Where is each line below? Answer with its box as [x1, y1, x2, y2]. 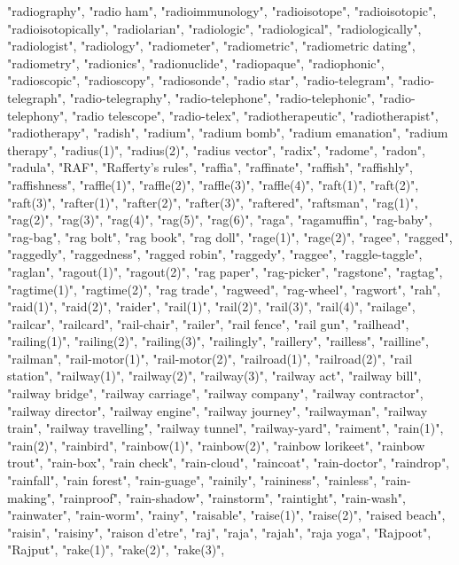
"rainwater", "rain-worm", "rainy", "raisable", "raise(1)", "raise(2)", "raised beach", [7, 506, 446, 524]
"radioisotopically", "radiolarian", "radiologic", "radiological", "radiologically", [7, 19, 422, 37]
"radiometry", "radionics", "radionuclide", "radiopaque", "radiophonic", [7, 53, 385, 72]
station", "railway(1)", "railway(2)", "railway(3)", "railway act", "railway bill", [7, 366, 422, 385]
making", [7, 488, 55, 506]
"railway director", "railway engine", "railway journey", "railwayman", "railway [7, 401, 428, 420]
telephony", [7, 106, 68, 124]
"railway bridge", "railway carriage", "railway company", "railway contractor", [7, 384, 424, 403]
